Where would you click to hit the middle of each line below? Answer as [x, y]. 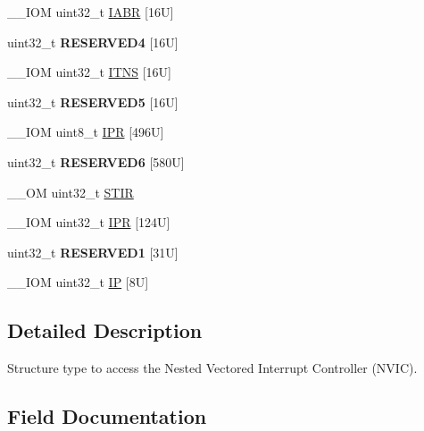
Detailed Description [105, 330]
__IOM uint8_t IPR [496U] [86, 132]
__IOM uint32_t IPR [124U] [89, 222]
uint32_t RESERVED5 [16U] [93, 101]
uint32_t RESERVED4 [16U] [93, 42]
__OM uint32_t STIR [71, 192]
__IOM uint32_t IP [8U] [78, 282]
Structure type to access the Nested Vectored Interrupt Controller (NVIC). [212, 368]
